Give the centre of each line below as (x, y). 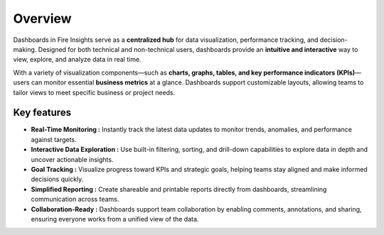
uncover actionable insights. (72, 159)
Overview (42, 18)
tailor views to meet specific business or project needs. (94, 92)
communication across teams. (75, 200)
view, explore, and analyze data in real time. (77, 60)
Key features (42, 113)
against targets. (54, 139)
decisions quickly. (57, 179)
